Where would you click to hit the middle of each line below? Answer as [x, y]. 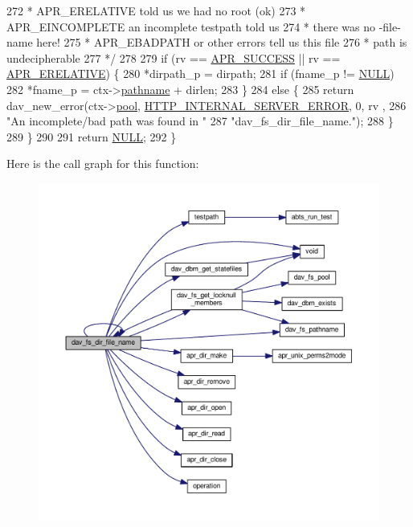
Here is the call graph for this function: [103, 163]
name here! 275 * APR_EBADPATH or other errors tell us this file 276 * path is [207, 42]
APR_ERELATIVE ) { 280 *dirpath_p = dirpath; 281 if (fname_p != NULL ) [200, 74]
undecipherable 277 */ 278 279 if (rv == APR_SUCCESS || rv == [174, 57]
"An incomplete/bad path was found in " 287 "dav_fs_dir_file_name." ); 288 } [200, 121]
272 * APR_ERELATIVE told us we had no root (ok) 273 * [156, 10]
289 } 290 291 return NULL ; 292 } [92, 136]
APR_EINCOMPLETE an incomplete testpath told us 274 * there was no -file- [204, 26]
